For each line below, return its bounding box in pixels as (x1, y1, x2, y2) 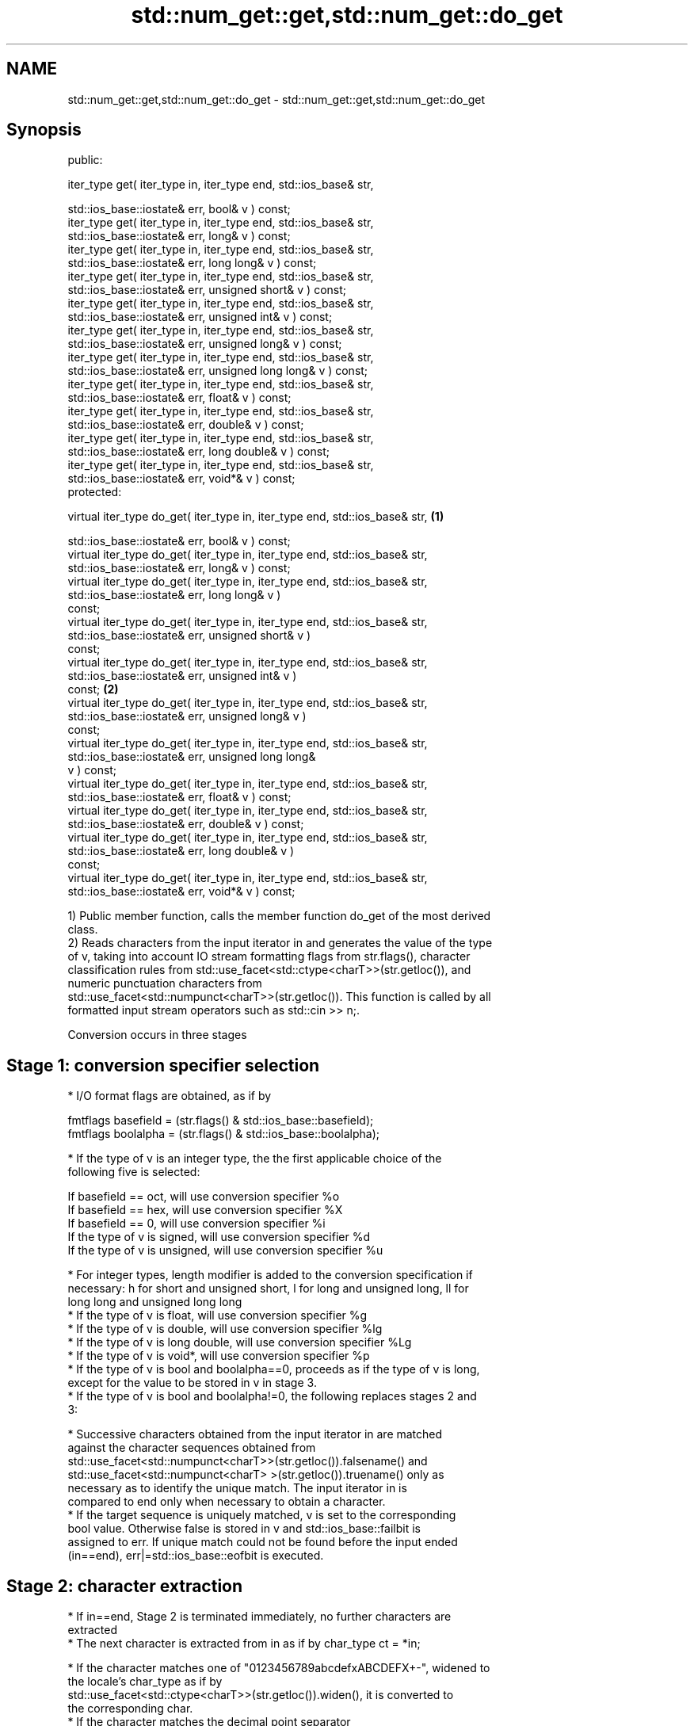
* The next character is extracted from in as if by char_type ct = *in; (67, 1636, 421, 1651)
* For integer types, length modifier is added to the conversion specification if (67, 1268, 473, 1282)
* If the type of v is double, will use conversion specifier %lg (67, 1322, 383, 1336)
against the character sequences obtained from (67, 1441, 316, 1455)
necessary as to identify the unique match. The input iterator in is (67, 1481, 407, 1495)
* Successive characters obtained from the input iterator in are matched (67, 1427, 443, 1442)
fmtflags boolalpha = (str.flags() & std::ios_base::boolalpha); (67, 1127, 380, 1141)
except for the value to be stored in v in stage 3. (67, 1376, 317, 1390)
